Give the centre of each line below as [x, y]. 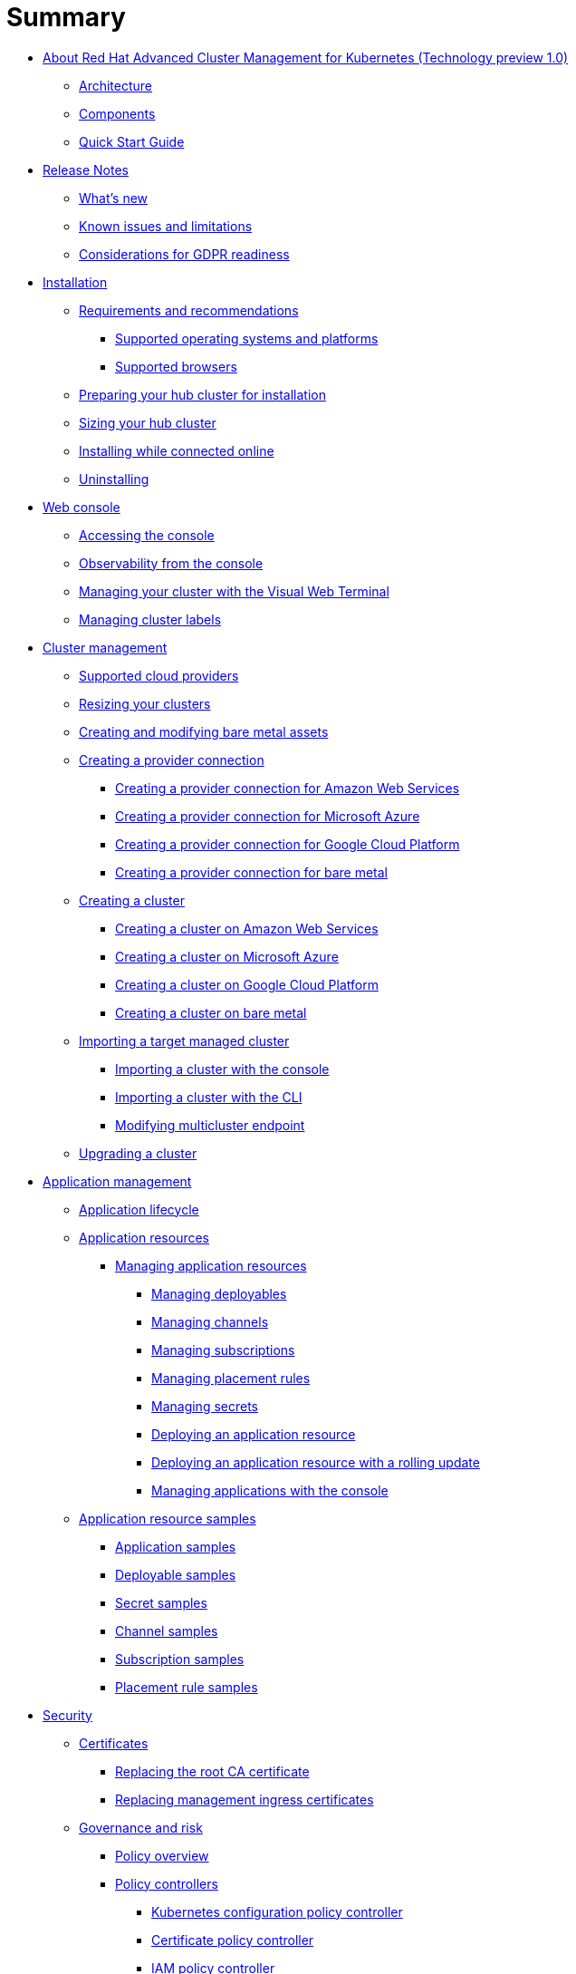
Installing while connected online [177, 450]
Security [67, 1715]
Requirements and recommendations [189, 310]
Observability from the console [171, 563]
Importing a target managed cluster [184, 1040]
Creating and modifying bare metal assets [204, 731]
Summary [66, 17]
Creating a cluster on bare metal [211, 1012]
